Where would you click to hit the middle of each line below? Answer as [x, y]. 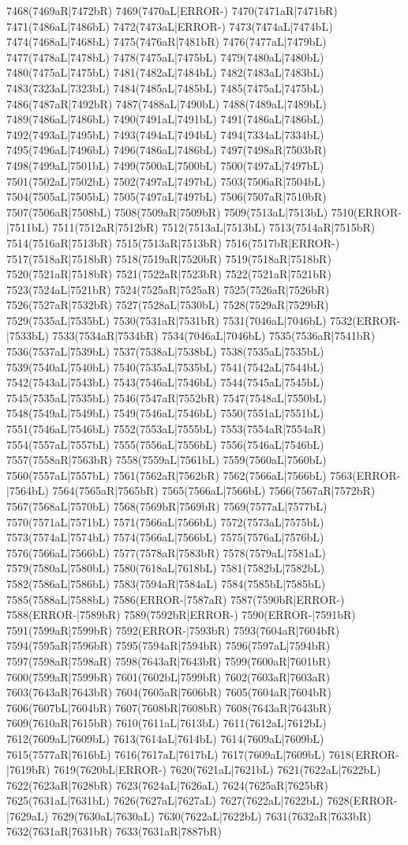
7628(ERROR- [362, 800]
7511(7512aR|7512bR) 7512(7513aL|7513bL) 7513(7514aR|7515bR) [214, 227]
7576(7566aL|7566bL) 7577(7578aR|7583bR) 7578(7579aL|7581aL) [166, 552]
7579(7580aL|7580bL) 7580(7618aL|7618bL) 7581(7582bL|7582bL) [166, 568]
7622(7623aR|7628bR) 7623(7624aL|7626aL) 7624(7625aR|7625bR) [167, 785]
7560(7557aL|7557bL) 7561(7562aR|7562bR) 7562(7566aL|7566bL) [167, 475]
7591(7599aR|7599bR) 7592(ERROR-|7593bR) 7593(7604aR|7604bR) [173, 630]
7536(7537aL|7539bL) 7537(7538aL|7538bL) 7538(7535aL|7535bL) [165, 351]
